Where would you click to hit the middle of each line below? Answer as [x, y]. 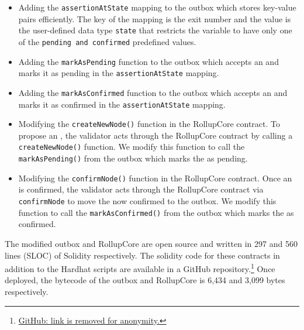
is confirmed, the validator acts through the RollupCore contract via [141, 189]
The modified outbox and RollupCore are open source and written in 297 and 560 [151, 243]
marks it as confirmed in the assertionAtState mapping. [122, 104]
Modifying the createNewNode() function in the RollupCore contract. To [149, 124]
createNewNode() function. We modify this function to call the [132, 147]
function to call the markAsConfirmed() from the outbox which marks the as [156, 212]
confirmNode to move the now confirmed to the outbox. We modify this [147, 201]
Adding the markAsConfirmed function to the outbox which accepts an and [153, 92]
